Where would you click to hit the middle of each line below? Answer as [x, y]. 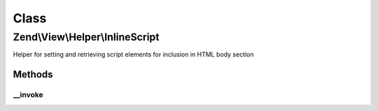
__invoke [28, 95]
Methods [33, 74]
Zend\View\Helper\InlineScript [86, 37]
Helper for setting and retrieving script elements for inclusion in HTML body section [134, 54]
